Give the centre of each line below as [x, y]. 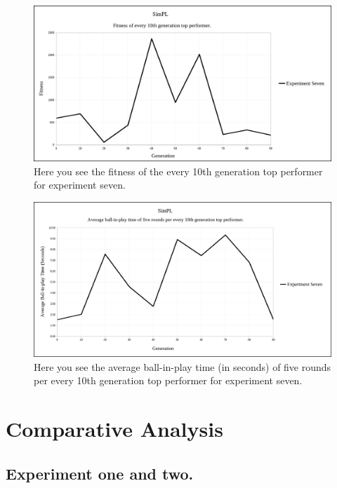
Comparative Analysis [114, 429]
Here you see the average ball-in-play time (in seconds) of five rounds [183, 366]
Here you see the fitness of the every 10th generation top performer [178, 171]
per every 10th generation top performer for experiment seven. [168, 380]
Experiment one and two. [100, 473]
